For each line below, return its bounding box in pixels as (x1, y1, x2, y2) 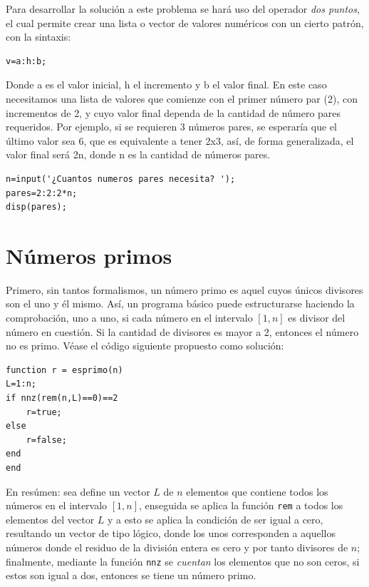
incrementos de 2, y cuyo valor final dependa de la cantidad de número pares (6, 105, 341, 120)
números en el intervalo (6, 498, 108, 513)
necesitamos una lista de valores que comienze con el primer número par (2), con (6, 91, 358, 106)
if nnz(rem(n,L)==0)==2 (6, 393, 118, 403)
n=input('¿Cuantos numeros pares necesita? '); (6, 173, 236, 184)
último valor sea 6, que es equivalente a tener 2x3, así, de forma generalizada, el (6, 133, 354, 148)
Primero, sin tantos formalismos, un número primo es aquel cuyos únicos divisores (6, 282, 363, 297)
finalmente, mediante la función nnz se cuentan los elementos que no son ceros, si (6, 553, 360, 568)
